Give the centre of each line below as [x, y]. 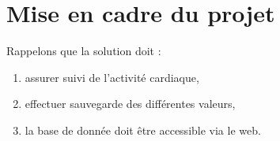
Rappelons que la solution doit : [84, 51]
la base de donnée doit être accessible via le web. [143, 130]
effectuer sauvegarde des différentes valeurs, [130, 104]
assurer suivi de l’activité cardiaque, [112, 77]
